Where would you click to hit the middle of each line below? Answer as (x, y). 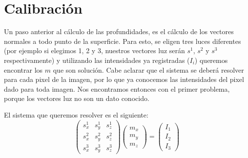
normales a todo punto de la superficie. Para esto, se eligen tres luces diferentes (123, 41)
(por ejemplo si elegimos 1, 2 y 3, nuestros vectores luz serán (94, 50)
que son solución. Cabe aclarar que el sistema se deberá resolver (148, 69)
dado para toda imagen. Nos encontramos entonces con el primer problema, (117, 89)
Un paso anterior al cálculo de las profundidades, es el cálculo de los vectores (119, 31)
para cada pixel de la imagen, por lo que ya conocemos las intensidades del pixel (124, 79)
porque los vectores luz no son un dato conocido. (77, 98)
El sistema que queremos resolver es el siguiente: (76, 114)
